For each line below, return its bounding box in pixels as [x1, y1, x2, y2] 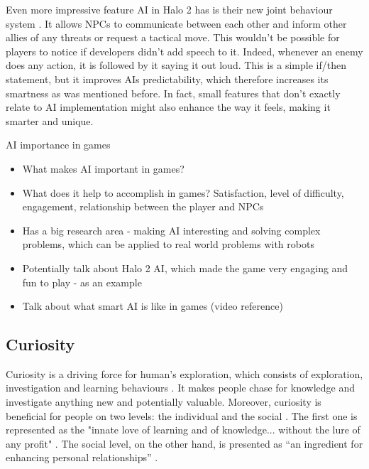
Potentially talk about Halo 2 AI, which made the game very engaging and [22, 260, 348, 275]
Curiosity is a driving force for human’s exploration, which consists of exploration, [6, 366, 363, 381]
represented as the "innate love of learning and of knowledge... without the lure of [6, 422, 360, 437]
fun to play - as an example [22, 274, 142, 289]
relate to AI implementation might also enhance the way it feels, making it [6, 99, 331, 114]
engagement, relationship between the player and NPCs [22, 199, 264, 214]
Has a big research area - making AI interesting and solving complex [22, 222, 321, 237]
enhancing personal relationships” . [6, 450, 158, 465]
